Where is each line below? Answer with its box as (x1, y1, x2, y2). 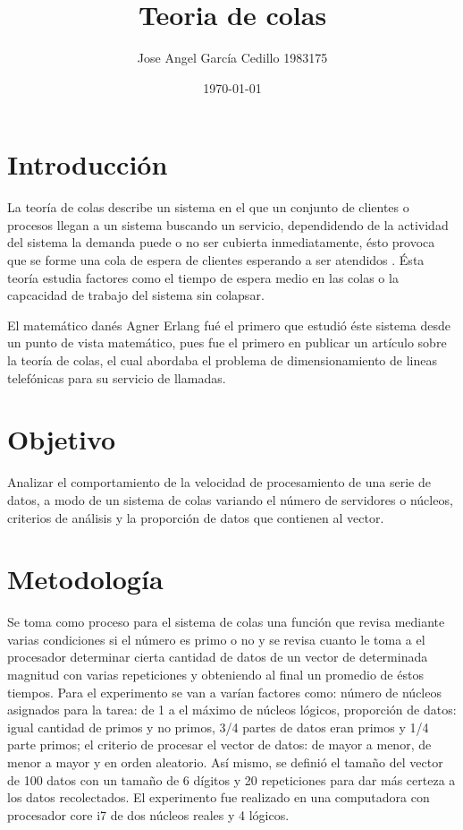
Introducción (7, 146, 168, 183)
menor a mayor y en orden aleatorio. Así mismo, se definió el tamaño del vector (7, 752, 443, 771)
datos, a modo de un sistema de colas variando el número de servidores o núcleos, (7, 490, 453, 509)
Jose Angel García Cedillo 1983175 (137, 48, 328, 67)
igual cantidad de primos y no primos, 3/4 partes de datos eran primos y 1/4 (7, 717, 429, 736)
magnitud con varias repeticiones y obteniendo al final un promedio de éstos (7, 665, 424, 683)
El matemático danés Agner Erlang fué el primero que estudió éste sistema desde (7, 315, 451, 334)
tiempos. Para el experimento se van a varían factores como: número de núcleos (7, 682, 442, 701)
